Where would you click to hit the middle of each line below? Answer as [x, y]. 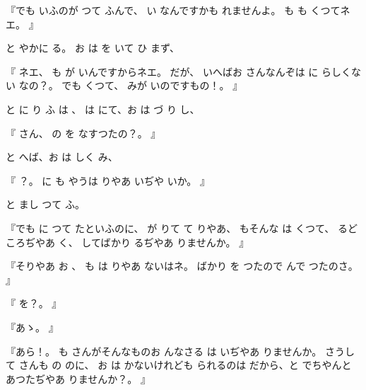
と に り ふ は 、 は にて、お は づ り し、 [103, 109]
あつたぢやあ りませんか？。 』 [78, 378]
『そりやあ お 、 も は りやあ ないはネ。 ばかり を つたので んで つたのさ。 [182, 266]
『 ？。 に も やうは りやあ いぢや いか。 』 [108, 180]
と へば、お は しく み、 [62, 157]
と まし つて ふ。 [45, 204]
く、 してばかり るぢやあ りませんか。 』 [154, 242]
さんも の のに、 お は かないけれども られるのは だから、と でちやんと [185, 365]
